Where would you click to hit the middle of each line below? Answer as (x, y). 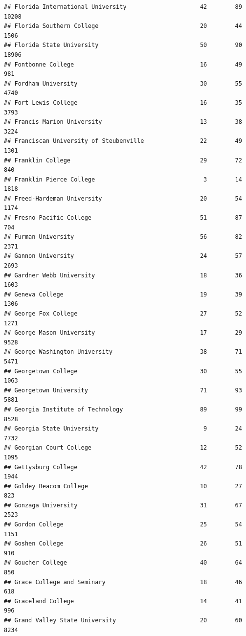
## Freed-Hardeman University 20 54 (123, 198)
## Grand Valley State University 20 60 (123, 620)
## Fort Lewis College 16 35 (123, 102)
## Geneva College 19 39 (123, 294)
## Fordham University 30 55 (123, 83)
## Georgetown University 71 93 (123, 390)
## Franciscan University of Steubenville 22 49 (123, 141)
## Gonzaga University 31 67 (123, 505)
